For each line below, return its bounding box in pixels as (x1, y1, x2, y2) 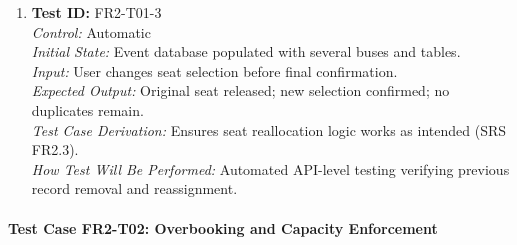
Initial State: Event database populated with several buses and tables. (31, 41, 461, 62)
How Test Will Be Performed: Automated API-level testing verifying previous (31, 158, 510, 179)
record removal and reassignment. (31, 178, 238, 199)
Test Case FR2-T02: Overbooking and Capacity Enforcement (8, 217, 438, 238)
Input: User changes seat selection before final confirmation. (31, 60, 398, 81)
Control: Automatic (31, 21, 151, 42)
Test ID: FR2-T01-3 (31, 2, 162, 22)
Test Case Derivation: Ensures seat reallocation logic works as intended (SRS (31, 119, 507, 140)
